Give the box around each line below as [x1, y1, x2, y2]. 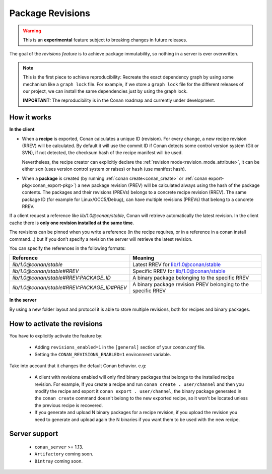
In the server [9, 297, 37, 303]
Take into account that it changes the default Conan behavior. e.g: [9, 363, 147, 369]
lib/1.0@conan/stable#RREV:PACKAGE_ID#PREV [12, 284, 127, 291]
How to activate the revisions [9, 319, 103, 328]
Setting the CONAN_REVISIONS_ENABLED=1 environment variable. [34, 351, 171, 357]
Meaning [132, 254, 155, 261]
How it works [9, 113, 51, 122]
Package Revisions [9, 8, 91, 19]
